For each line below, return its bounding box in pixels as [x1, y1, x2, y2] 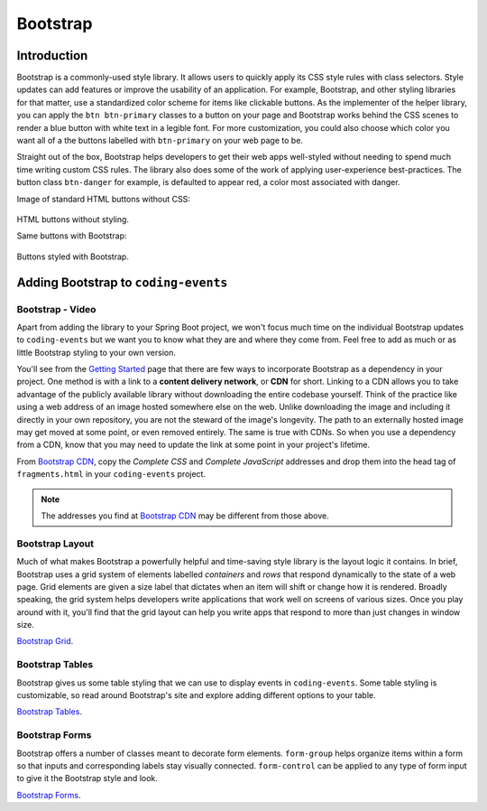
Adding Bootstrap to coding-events [16, 275, 228, 290]
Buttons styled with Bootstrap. [16, 251, 130, 262]
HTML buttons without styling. [16, 213, 130, 225]
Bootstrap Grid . [16, 636, 74, 647]
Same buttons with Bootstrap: [16, 230, 127, 241]
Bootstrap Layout [16, 537, 95, 550]
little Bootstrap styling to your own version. [16, 347, 176, 358]
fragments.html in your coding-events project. [16, 469, 207, 480]
